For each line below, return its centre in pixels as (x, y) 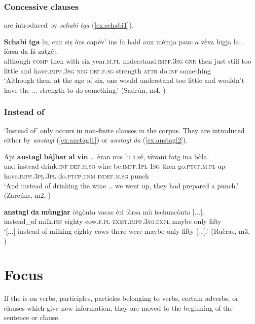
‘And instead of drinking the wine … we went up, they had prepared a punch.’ (121, 185)
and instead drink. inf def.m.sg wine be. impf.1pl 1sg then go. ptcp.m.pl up (115, 166)
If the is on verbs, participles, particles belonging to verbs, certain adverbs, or (121, 298)
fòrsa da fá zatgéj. (31, 51)
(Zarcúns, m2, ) (28, 195)
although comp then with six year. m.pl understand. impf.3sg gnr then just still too (128, 61)
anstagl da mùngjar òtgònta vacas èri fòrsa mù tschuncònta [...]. (104, 211)
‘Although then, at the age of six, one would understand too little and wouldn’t (124, 80)
